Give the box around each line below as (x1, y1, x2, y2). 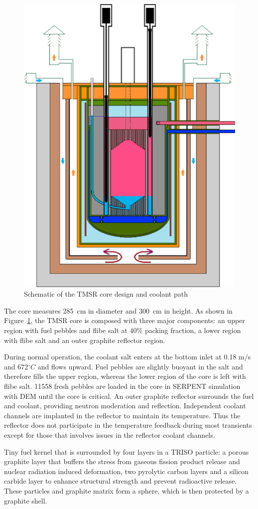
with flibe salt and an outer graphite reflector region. (4, 335, 165, 345)
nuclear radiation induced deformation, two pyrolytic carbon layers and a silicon (4, 466, 249, 476)
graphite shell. (4, 495, 47, 506)
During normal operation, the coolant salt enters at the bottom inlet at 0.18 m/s (4, 351, 251, 362)
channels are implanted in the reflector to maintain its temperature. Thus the (4, 410, 241, 420)
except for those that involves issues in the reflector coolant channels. (4, 430, 215, 440)
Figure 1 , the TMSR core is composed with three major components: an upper (4, 315, 245, 326)
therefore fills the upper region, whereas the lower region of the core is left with (4, 371, 246, 381)
